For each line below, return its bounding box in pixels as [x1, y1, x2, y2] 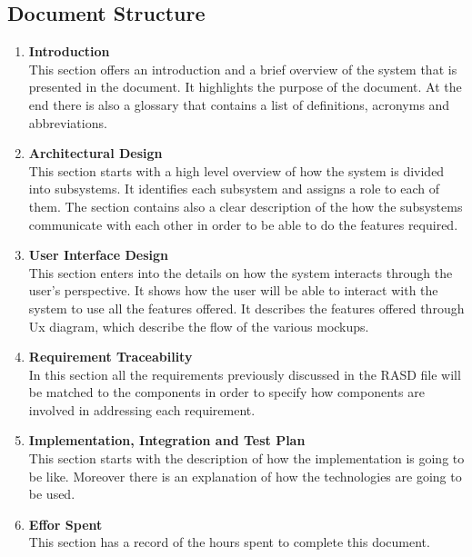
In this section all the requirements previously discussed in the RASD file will [28, 364, 461, 383]
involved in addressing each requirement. [28, 400, 256, 419]
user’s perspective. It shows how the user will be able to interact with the [28, 281, 438, 300]
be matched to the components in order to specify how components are [28, 383, 425, 402]
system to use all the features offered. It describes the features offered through [28, 298, 465, 317]
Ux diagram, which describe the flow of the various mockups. [28, 316, 369, 335]
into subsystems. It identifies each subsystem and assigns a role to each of [28, 179, 439, 198]
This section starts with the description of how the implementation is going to [28, 449, 465, 468]
